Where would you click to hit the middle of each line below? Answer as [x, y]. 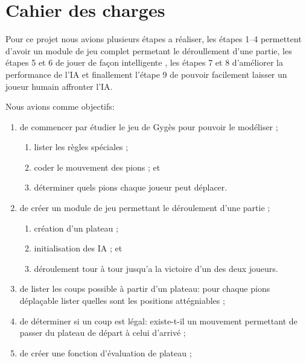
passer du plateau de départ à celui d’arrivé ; [103, 333]
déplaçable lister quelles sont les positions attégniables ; [122, 301]
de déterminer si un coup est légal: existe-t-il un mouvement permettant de [158, 320]
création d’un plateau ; [76, 228]
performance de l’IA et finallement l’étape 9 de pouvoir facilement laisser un [146, 74]
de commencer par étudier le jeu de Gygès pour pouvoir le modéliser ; [149, 126]
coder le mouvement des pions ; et [97, 167]
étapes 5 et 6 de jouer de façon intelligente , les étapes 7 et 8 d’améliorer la [144, 62]
